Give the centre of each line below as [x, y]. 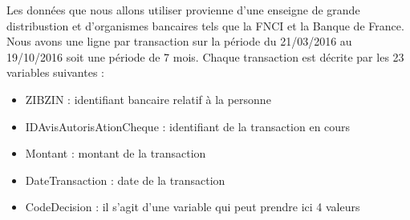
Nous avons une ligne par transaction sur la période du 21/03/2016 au [179, 41]
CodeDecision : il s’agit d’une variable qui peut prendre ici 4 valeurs [193, 207]
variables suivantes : [55, 72]
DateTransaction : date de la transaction [125, 180]
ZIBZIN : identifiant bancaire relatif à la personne [148, 99]
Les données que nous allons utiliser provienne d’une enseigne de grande [183, 10]
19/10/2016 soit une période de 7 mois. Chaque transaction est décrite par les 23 [205, 56]
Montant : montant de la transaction [116, 153]
